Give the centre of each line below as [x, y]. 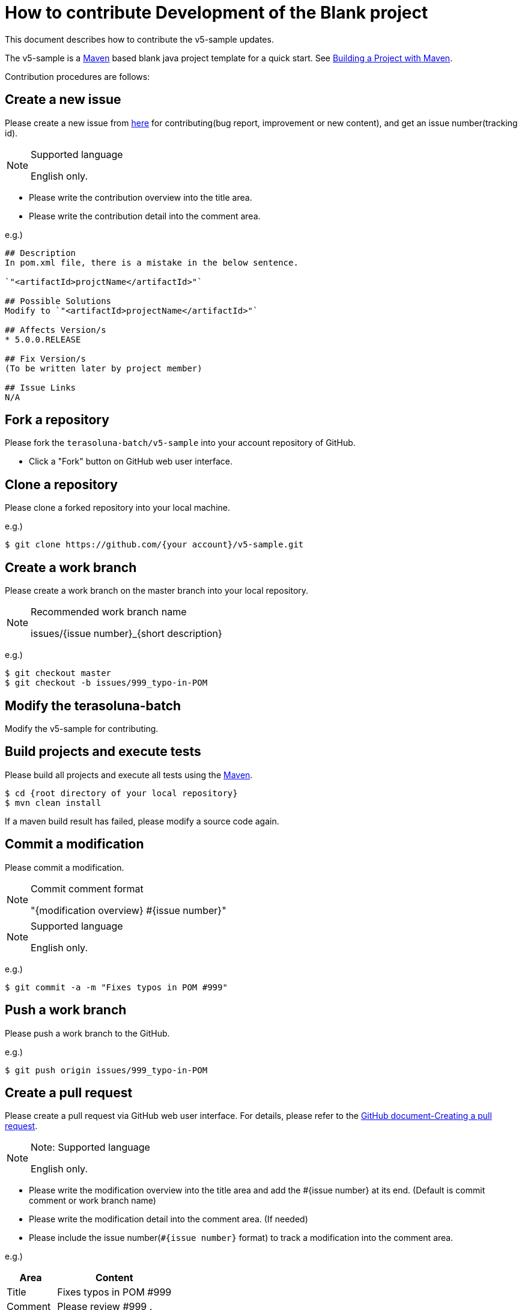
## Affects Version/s [56, 330]
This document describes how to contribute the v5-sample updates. [139, 39]
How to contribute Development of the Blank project [217, 13]
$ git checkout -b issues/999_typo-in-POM [106, 683]
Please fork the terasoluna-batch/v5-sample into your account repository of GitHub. [180, 443]
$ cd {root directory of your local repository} [121, 793]
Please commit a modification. [65, 867]
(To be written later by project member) [104, 368]
